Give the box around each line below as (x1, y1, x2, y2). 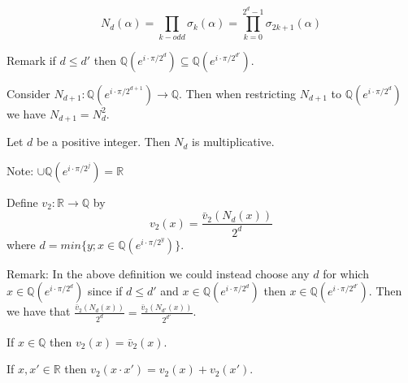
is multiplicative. (192, 133, 275, 150)
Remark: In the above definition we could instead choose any (7, 265, 310, 282)
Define (7, 193, 38, 210)
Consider (7, 84, 50, 101)
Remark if (7, 51, 56, 68)
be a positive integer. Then (37, 133, 171, 150)
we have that (7, 303, 71, 320)
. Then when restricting (179, 84, 297, 101)
